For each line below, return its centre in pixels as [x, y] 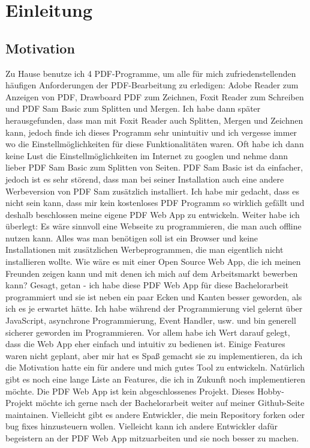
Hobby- [271, 391]
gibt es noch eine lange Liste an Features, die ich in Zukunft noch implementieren [156, 379]
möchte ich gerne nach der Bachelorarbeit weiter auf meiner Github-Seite [170, 403]
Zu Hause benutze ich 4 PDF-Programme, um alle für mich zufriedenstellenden [151, 73]
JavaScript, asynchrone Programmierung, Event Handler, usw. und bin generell [151, 320]
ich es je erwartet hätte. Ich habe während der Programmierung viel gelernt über [154, 308]
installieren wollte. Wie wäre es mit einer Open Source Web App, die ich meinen [153, 262]
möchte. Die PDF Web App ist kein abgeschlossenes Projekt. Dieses [130, 391]
